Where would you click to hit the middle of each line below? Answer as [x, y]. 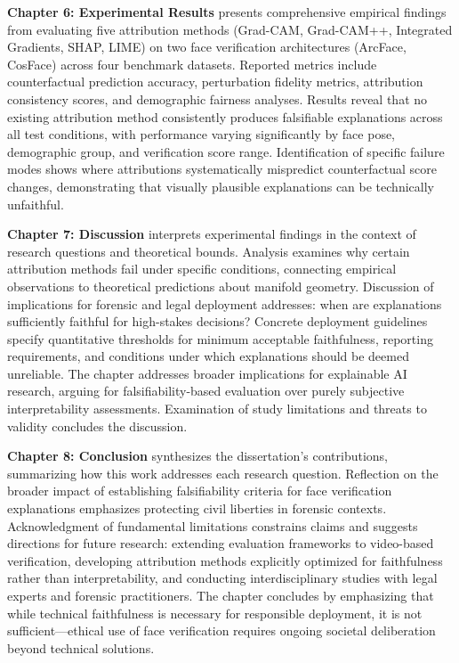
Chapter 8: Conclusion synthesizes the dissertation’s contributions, [198, 456]
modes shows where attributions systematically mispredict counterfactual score [222, 169]
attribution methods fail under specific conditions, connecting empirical [202, 269]
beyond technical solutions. [81, 647]
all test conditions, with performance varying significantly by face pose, [201, 134]
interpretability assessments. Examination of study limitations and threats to [217, 409]
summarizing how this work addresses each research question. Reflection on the [223, 473]
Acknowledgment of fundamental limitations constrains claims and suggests [213, 525]
